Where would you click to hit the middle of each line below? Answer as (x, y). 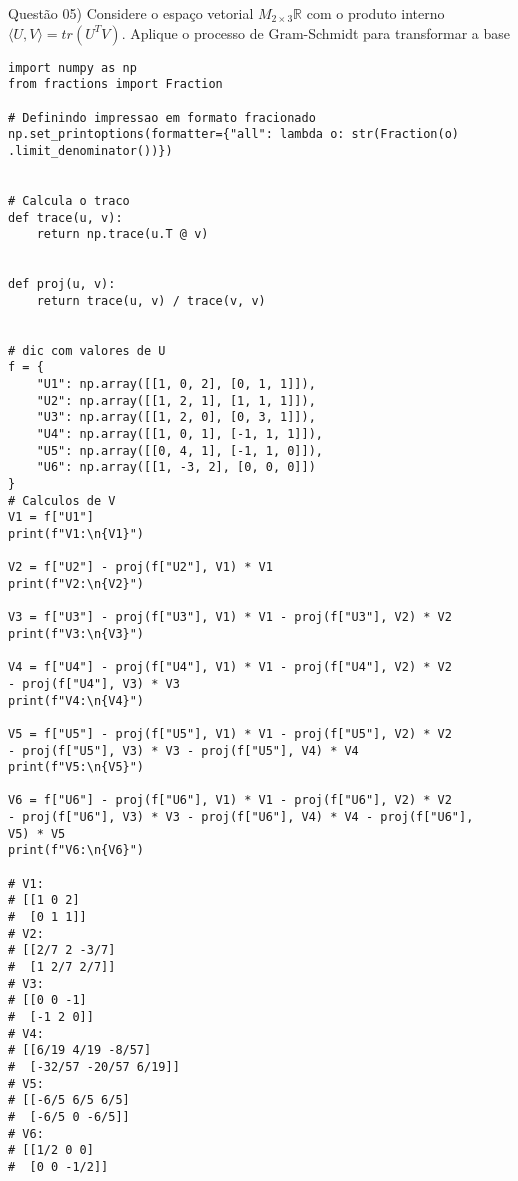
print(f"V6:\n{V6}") (76, 850)
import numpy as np (72, 67)
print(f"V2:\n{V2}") (76, 583)
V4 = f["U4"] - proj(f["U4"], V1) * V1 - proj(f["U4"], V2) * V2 (230, 667)
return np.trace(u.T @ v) (122, 234)
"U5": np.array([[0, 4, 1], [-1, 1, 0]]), (179, 450)
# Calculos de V (62, 500)
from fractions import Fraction (115, 84)
